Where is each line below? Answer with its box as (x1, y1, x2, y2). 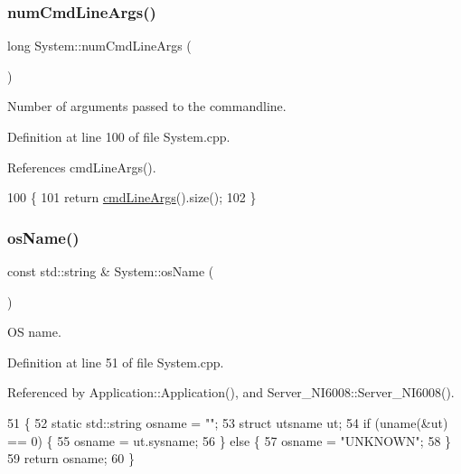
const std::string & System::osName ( (7, 262, 214, 280)
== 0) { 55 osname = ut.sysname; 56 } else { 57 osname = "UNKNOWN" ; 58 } (7, 431, 452, 450)
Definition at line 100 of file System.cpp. (7, 127, 230, 145)
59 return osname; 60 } (7, 449, 135, 468)
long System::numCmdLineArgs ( (7, 36, 192, 55)
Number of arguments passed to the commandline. (7, 97, 287, 116)
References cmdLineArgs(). (7, 157, 156, 176)
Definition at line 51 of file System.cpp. (7, 352, 224, 371)
